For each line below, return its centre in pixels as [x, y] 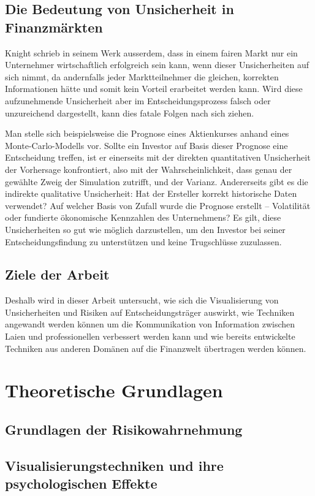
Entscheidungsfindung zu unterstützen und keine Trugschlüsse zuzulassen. [143, 241]
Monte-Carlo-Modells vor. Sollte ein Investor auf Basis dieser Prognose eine [146, 145]
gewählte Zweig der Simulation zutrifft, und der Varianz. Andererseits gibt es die [157, 181]
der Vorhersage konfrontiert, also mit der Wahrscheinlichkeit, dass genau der [149, 169]
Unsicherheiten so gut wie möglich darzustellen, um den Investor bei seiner [145, 229]
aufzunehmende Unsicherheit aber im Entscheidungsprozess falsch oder [138, 100]
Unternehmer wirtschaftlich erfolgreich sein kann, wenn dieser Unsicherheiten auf [157, 65]
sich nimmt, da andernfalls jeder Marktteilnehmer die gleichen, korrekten [142, 76]
